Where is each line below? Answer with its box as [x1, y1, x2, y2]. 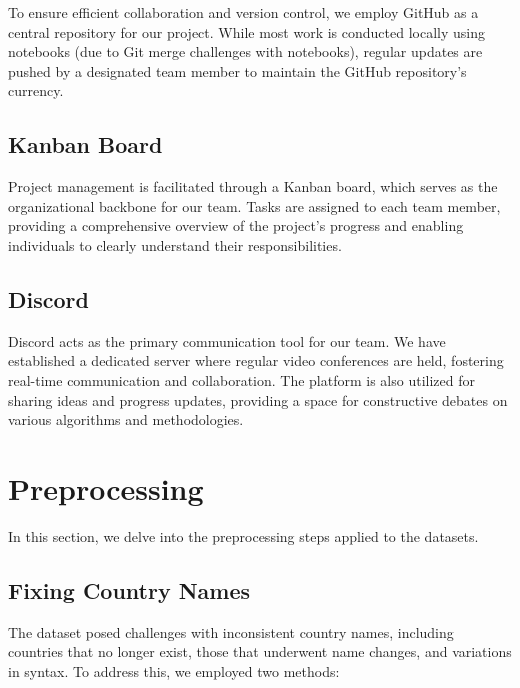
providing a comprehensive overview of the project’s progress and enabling [8, 215, 464, 236]
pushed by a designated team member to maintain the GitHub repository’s [8, 60, 467, 81]
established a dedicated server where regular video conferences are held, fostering [8, 350, 504, 371]
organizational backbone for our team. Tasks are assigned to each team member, [8, 195, 501, 216]
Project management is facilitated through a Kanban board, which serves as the [8, 176, 498, 197]
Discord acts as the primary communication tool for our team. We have [8, 330, 446, 351]
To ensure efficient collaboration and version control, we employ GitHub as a [8, 2, 479, 22]
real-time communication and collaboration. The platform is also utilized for [8, 369, 475, 390]
